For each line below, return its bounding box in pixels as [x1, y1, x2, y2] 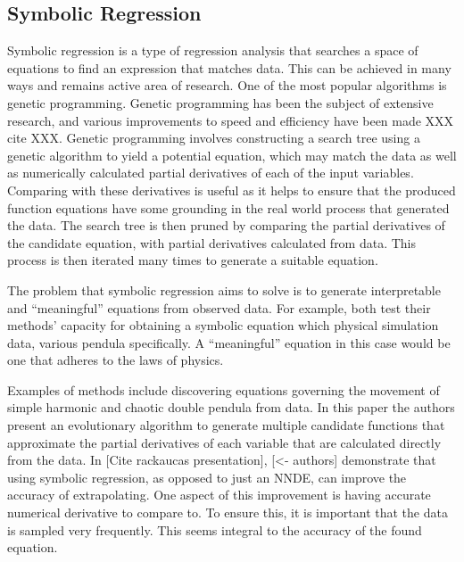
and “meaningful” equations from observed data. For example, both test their [7, 298, 431, 317]
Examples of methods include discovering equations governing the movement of [7, 380, 440, 399]
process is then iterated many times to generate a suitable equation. [7, 251, 378, 269]
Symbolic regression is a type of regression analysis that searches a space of [7, 41, 418, 60]
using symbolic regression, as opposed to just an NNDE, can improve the [7, 467, 407, 486]
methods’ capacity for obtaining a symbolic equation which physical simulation [7, 316, 439, 335]
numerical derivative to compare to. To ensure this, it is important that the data [7, 503, 448, 522]
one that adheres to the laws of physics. [7, 351, 224, 369]
